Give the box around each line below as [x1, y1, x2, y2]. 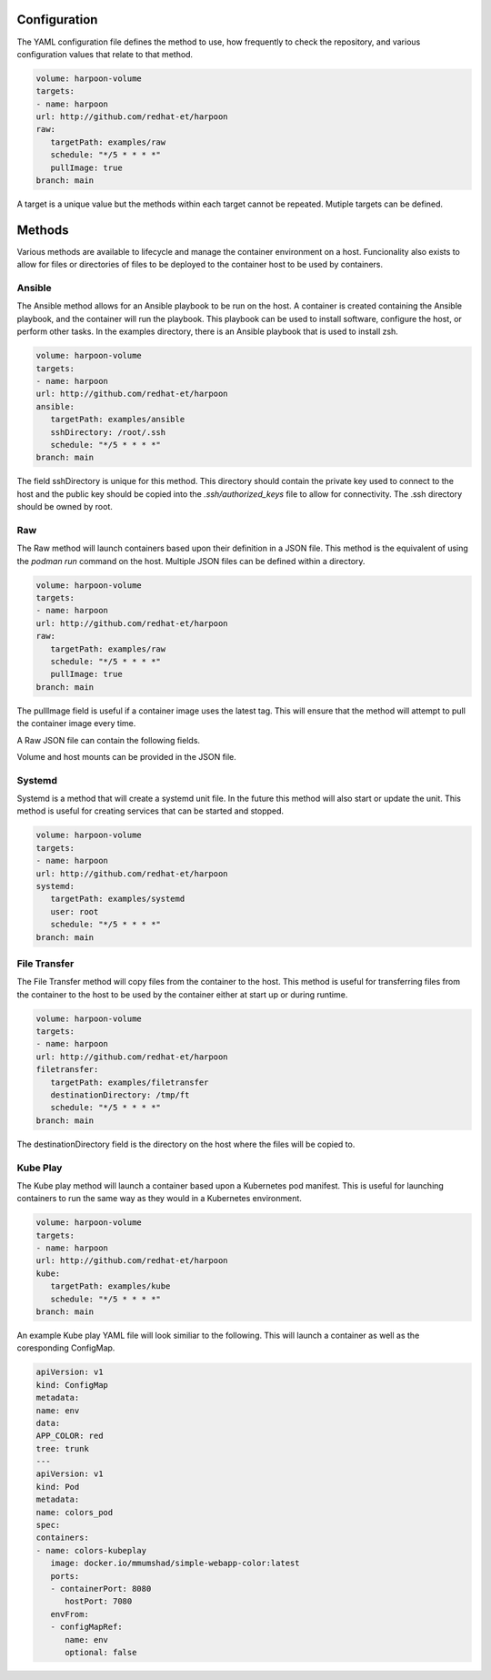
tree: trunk [35, 1443, 90, 1453]
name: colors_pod [35, 1507, 114, 1517]
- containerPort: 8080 [50, 1584, 152, 1594]
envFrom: [50, 1609, 90, 1619]
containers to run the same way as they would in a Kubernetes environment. [16, 1193, 302, 1204]
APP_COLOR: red [35, 1431, 104, 1442]
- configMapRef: [50, 1622, 123, 1633]
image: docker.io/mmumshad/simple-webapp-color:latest [50, 1558, 300, 1569]
